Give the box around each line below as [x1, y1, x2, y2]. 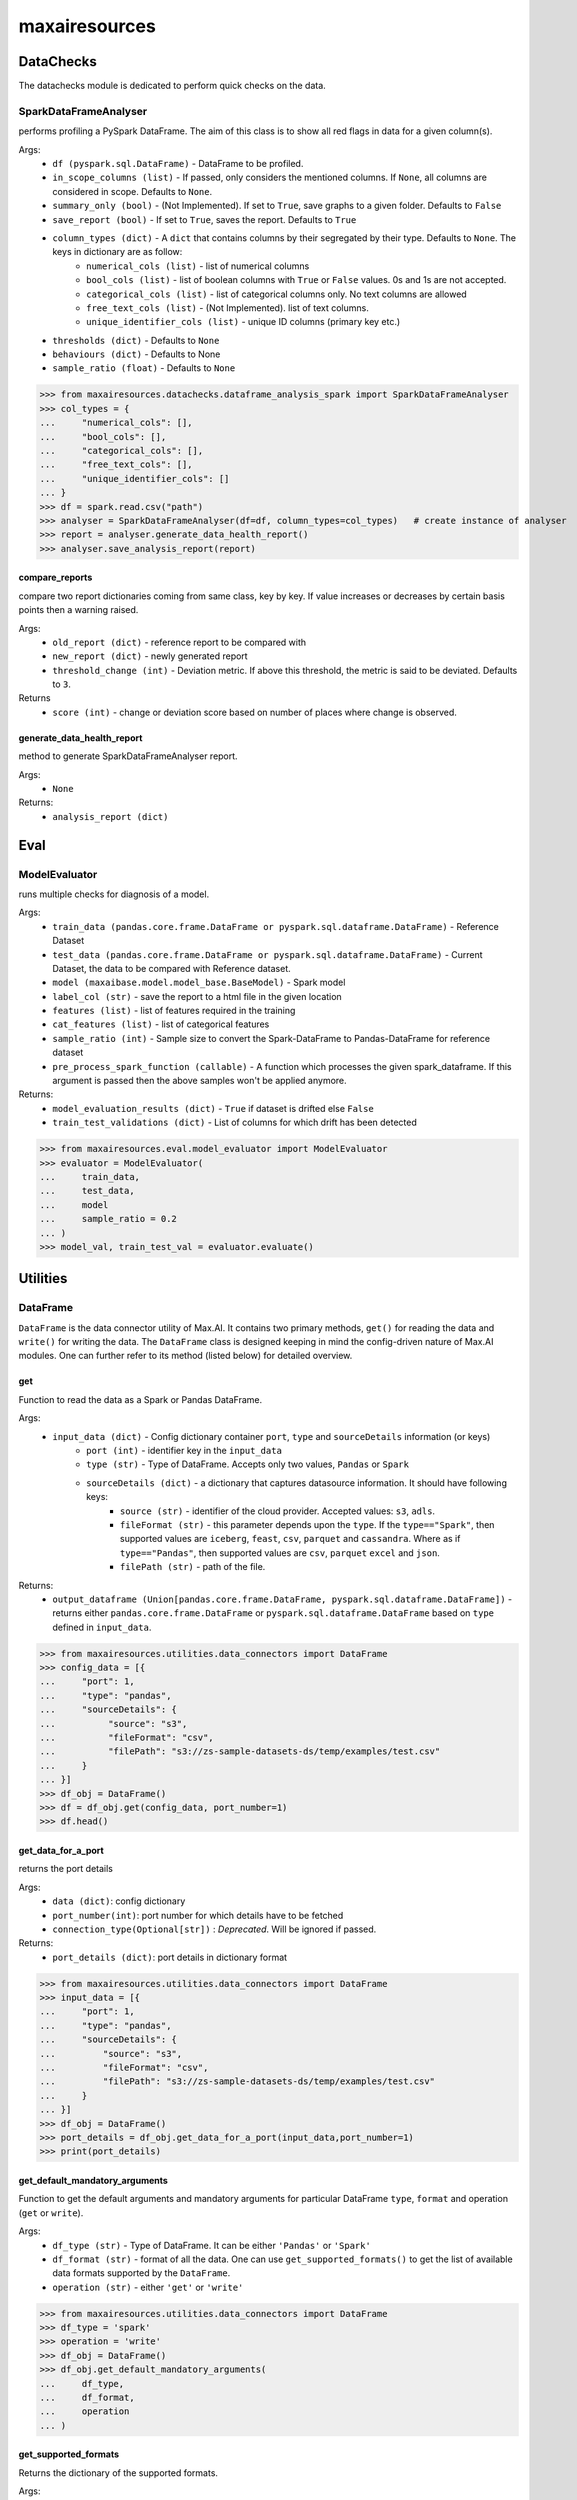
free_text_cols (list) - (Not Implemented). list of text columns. [86, 301, 369, 314]
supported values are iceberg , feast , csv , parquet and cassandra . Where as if [120, 1533, 461, 1545]
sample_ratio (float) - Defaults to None [52, 362, 236, 374]
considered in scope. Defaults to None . [52, 185, 213, 197]
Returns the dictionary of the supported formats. [18, 2466, 219, 2479]
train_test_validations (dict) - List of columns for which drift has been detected [52, 1116, 417, 1129]
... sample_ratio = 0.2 [39, 1213, 177, 1225]
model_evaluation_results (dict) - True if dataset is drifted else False [52, 1102, 374, 1114]
